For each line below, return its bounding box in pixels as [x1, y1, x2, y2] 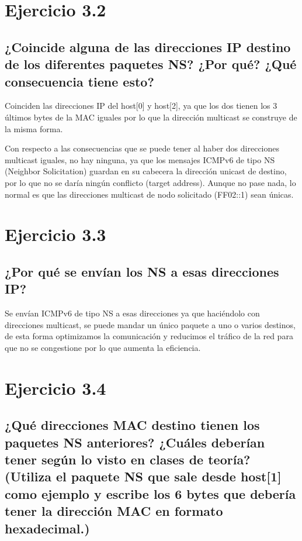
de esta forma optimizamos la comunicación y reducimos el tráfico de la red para [5, 330, 293, 342]
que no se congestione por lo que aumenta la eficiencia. [5, 341, 201, 353]
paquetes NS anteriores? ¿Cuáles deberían [5, 433, 265, 451]
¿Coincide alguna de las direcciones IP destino [5, 37, 291, 56]
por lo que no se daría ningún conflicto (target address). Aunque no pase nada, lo [5, 176, 296, 188]
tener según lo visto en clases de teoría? [5, 450, 251, 468]
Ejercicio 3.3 [5, 222, 106, 246]
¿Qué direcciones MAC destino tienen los [5, 416, 260, 434]
